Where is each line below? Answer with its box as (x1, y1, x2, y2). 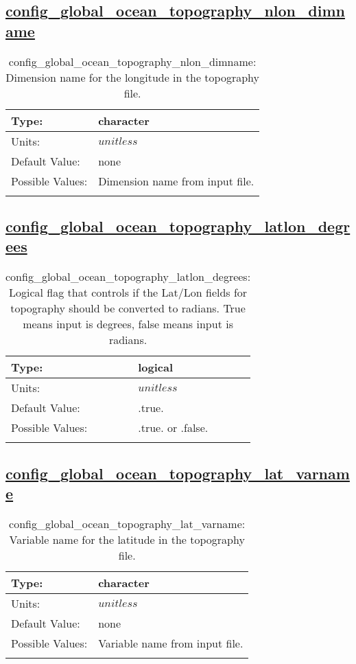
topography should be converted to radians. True (10, 300, 246, 317)
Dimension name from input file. (98, 172, 254, 189)
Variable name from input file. (98, 634, 244, 651)
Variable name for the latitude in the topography (9, 531, 245, 547)
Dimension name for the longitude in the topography (5, 69, 259, 85)
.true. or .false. (138, 420, 209, 436)
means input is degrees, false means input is (23, 316, 233, 332)
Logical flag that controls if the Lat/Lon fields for (8, 284, 248, 301)
